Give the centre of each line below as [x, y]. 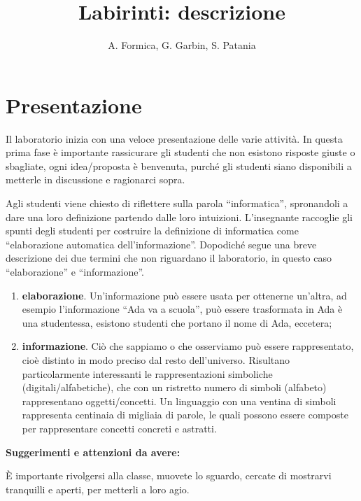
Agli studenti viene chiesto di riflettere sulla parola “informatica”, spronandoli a [177, 203]
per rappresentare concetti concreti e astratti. [119, 428]
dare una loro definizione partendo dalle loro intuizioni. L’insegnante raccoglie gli [179, 217]
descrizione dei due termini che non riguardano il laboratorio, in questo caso [169, 258]
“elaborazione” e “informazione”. [75, 271]
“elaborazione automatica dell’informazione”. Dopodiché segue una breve [161, 244]
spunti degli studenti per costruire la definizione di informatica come [152, 231]
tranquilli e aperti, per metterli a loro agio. [98, 489]
